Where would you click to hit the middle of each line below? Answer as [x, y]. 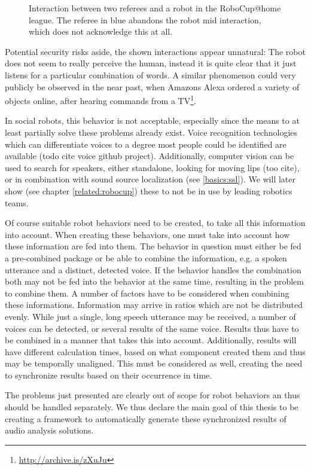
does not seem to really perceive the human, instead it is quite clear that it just [151, 63]
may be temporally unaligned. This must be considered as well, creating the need [154, 363]
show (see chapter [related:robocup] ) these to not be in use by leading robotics [149, 190]
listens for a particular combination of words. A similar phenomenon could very [150, 74]
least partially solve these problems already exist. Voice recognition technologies [151, 132]
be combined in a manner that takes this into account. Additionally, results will [151, 340]
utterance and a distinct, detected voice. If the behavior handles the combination [153, 269]
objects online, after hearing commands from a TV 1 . [100, 100]
